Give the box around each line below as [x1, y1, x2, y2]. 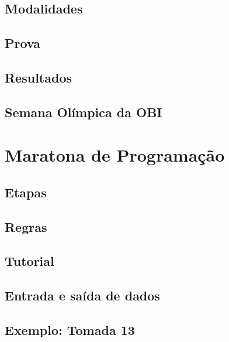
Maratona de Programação [5, 143, 225, 167]
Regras [5, 217, 47, 235]
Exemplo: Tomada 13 [5, 321, 135, 339]
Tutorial [5, 252, 54, 270]
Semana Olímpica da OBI [5, 102, 162, 121]
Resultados [5, 68, 72, 86]
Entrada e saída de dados [5, 286, 160, 305]
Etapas [5, 183, 47, 201]
